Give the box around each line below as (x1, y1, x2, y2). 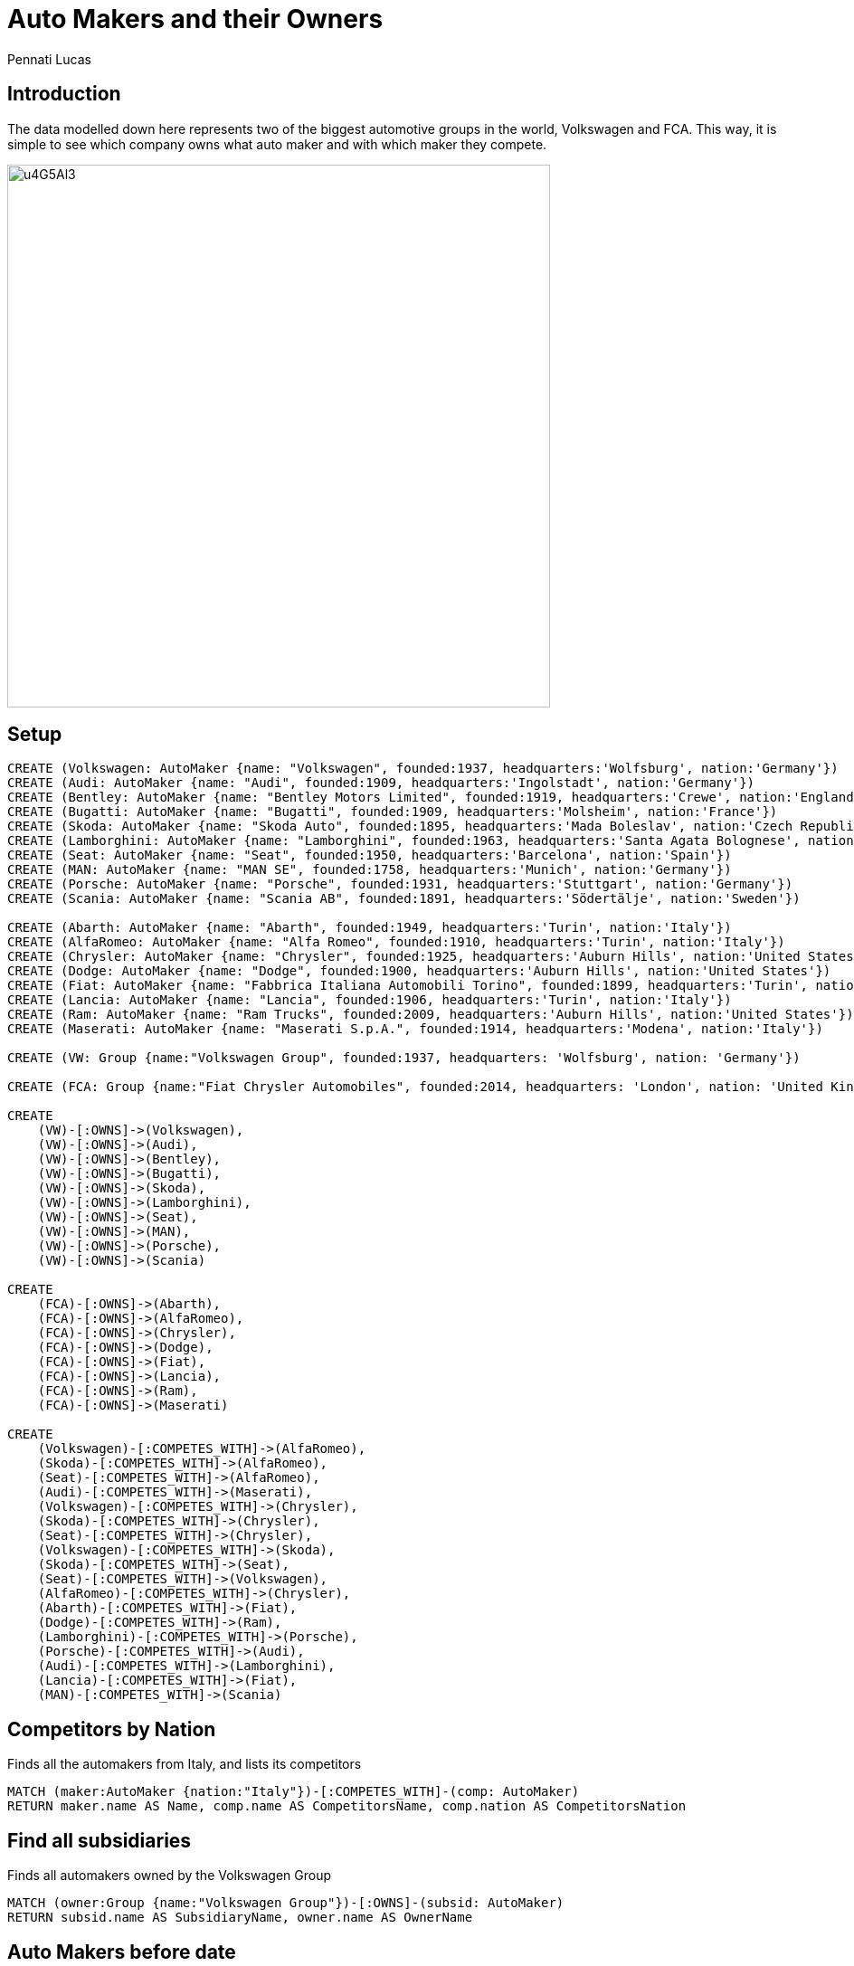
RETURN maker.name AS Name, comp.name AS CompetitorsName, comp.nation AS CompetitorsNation (7, 1799, 687, 1814)
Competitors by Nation (7, 1717, 216, 1741)
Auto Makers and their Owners (7, 4, 384, 34)
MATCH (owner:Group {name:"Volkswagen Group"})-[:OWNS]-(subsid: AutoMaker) (7, 1895, 565, 1911)
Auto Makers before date (7, 1940, 236, 1963)
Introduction (7, 82, 121, 106)
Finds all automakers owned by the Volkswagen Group (7, 1867, 332, 1884)
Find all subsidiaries (7, 1828, 192, 1852)
